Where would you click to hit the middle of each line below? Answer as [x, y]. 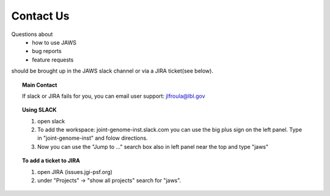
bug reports [47, 51]
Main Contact [40, 85]
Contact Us [40, 16]
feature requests [53, 60]
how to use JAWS [54, 42]
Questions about [32, 34]
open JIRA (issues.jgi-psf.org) [75, 172]
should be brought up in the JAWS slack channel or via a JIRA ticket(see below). [112, 71]
